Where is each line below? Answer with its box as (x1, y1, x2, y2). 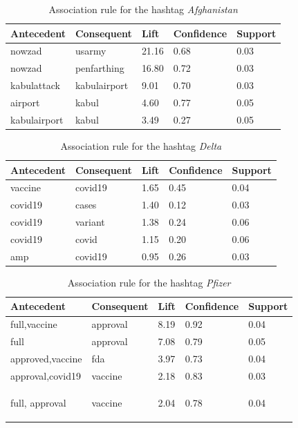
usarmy (75, 43, 106, 58)
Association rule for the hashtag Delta (60, 138, 222, 153)
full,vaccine (10, 317, 57, 331)
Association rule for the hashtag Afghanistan (48, 2, 238, 16)
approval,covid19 (10, 368, 81, 382)
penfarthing (75, 61, 124, 75)
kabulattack (10, 78, 60, 93)
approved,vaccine (10, 351, 82, 365)
